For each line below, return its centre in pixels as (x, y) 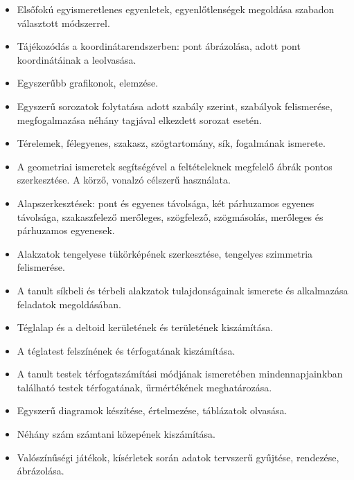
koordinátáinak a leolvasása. (77, 59)
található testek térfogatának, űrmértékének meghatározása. (144, 387)
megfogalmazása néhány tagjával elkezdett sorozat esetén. (139, 119)
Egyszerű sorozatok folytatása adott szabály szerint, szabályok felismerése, (175, 106)
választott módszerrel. (63, 23)
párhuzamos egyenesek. (66, 230)
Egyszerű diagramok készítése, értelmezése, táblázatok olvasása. (152, 410)
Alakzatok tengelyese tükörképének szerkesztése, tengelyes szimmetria (165, 253)
